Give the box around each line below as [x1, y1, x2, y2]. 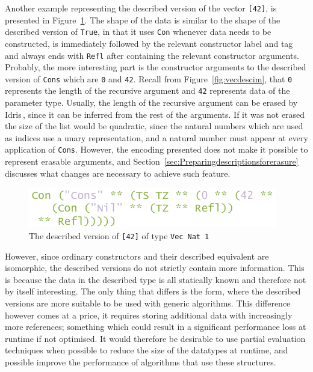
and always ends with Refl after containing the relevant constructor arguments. [5, 49, 299, 61]
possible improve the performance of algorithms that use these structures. [5, 355, 276, 368]
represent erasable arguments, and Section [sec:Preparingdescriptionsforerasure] [5, 155, 299, 168]
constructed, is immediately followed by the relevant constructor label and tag [5, 37, 293, 49]
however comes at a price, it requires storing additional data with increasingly [5, 308, 293, 321]
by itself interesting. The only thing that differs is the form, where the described [5, 285, 301, 297]
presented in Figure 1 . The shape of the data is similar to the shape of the [5, 13, 280, 26]
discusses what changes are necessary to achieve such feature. [5, 166, 231, 179]
